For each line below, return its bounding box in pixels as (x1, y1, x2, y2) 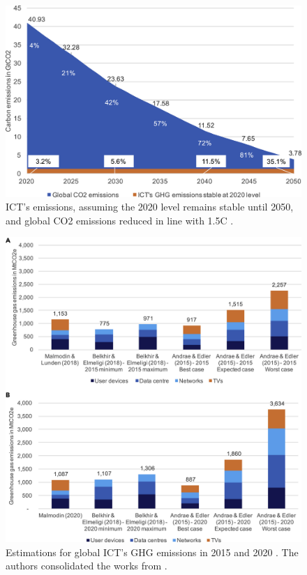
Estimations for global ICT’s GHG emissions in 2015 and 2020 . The (6, 544, 299, 559)
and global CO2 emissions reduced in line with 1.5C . (6, 213, 234, 227)
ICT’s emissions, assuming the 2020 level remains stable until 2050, (6, 199, 294, 214)
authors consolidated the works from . (6, 558, 167, 573)
